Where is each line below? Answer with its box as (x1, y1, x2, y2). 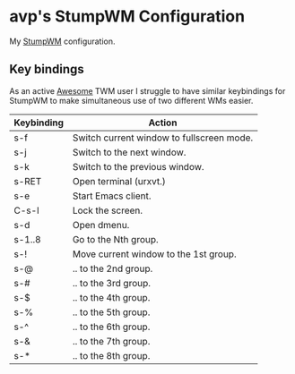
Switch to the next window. (72, 146, 187, 158)
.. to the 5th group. (72, 306, 151, 319)
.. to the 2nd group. (72, 262, 153, 275)
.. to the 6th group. (72, 320, 151, 333)
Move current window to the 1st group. (72, 248, 237, 260)
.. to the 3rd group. (72, 276, 151, 289)
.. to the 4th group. (72, 291, 151, 303)
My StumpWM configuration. (9, 36, 116, 47)
